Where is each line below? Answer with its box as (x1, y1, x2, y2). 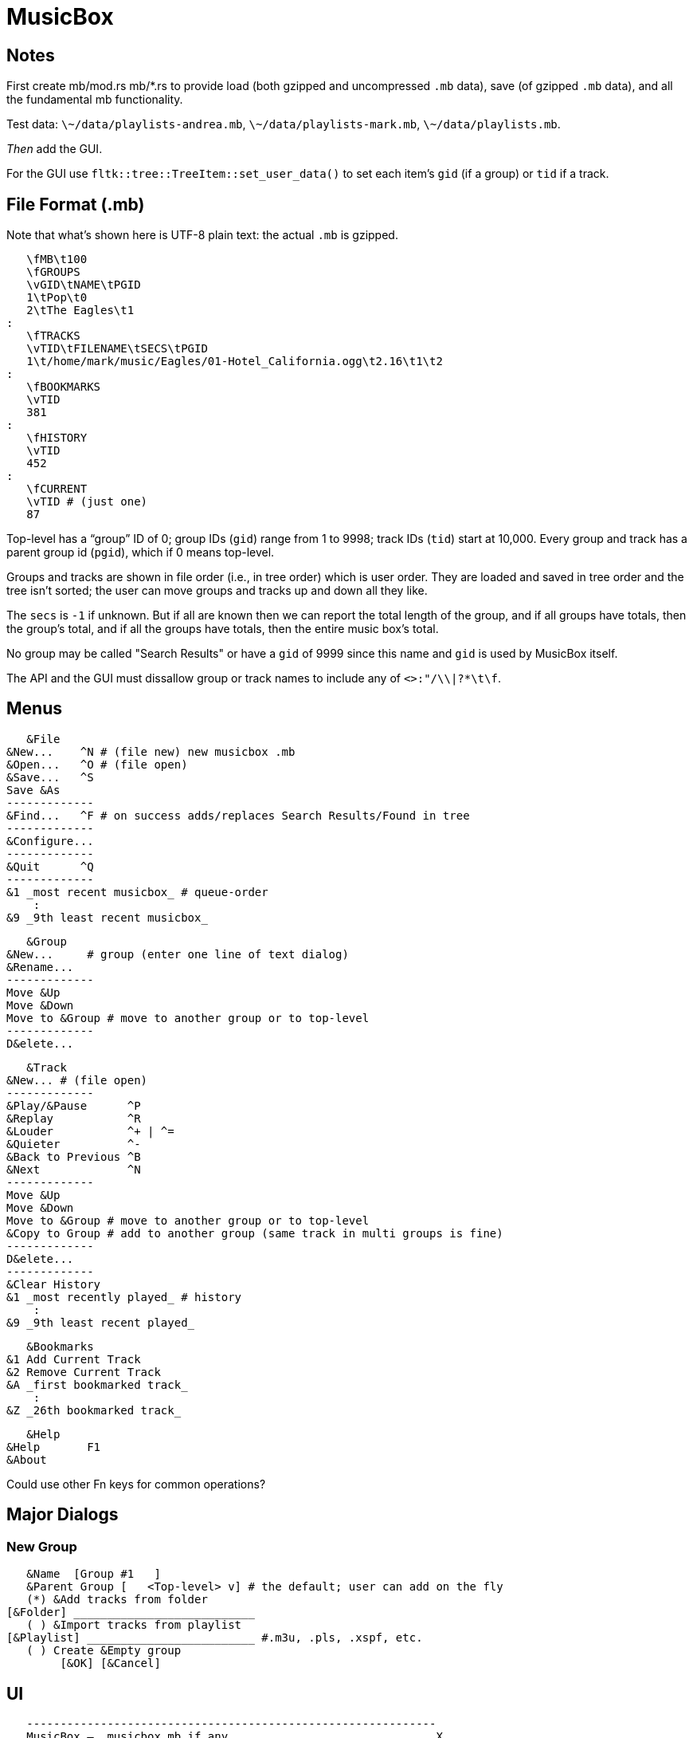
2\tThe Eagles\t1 (26, 304, 135, 317)
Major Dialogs (6, 1504, 119, 1525)
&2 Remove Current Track (6, 1365, 161, 1378)
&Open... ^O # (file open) (6, 757, 188, 771)
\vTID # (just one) (26, 495, 148, 509)
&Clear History (6, 1277, 101, 1291)
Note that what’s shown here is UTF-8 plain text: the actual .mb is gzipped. (6, 228, 398, 242)
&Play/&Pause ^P (6, 1099, 141, 1112)
